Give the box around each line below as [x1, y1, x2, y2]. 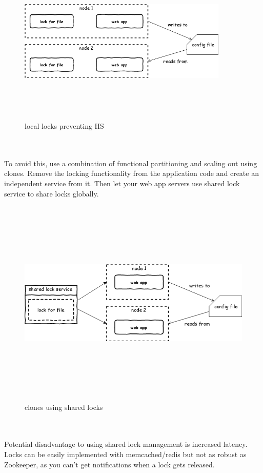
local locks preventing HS [25, 120, 104, 131]
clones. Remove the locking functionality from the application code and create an [4, 168, 259, 179]
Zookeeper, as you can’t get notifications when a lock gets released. [4, 459, 215, 469]
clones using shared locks [25, 401, 103, 412]
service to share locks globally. [4, 188, 99, 199]
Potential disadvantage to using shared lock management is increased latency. [4, 439, 248, 449]
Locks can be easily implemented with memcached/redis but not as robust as [4, 449, 247, 460]
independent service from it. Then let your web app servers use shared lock [4, 178, 240, 188]
